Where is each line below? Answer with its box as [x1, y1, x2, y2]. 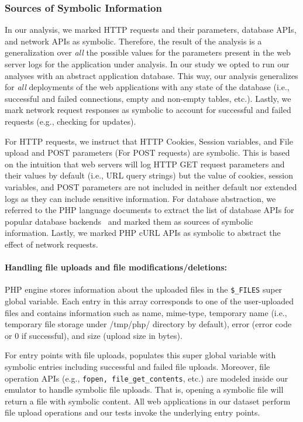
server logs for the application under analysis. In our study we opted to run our [5, 58, 290, 70]
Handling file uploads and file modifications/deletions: [5, 261, 227, 273]
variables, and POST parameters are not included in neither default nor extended [5, 180, 297, 193]
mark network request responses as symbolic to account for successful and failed [5, 104, 291, 116]
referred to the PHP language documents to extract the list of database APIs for [5, 204, 294, 216]
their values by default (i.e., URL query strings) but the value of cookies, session [5, 169, 293, 181]
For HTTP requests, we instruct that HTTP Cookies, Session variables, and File [5, 135, 294, 147]
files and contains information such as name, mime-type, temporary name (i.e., [5, 306, 287, 318]
